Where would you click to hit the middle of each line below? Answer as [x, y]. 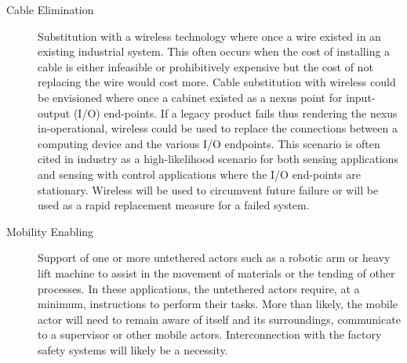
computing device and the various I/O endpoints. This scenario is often [209, 143]
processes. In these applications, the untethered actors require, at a [199, 288]
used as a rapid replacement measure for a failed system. [174, 205]
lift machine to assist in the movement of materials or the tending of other [216, 272]
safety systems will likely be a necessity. [133, 349]
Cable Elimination [50, 9]
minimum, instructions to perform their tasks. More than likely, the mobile [218, 304]
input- [361, 97]
